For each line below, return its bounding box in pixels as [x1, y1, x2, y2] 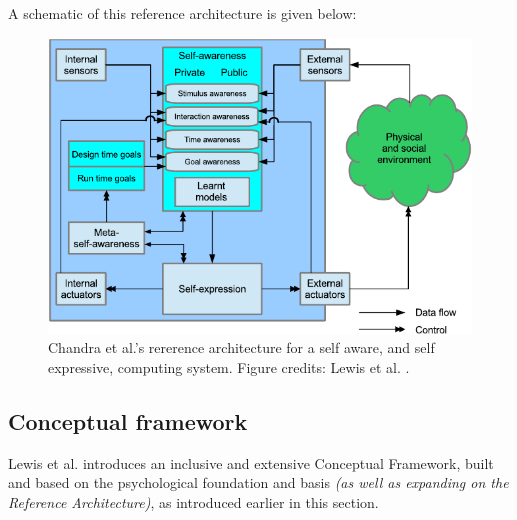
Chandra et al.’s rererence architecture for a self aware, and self [48, 337, 435, 358]
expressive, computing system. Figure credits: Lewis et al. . [48, 357, 410, 378]
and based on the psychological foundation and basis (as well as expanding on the [8, 472, 509, 493]
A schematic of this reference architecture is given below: [8, 3, 357, 23]
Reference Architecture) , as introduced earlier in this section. [8, 492, 379, 513]
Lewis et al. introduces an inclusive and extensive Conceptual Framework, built [8, 452, 494, 473]
